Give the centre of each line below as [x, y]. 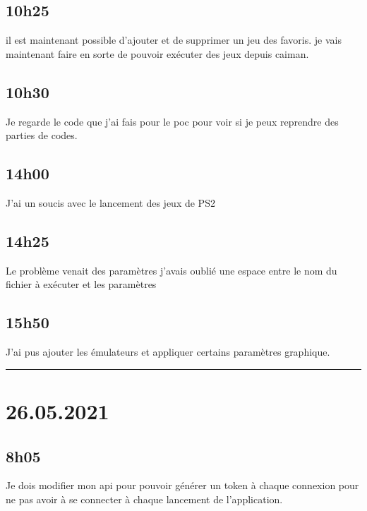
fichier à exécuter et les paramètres [81, 284]
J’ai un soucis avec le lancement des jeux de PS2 [110, 202]
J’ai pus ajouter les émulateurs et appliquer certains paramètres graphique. [168, 352]
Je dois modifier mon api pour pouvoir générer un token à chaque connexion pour [182, 485]
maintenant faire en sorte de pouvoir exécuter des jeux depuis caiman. [157, 53]
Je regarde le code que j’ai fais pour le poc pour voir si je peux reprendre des [172, 121]
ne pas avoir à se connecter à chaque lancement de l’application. [144, 499]
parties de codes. [42, 135]
